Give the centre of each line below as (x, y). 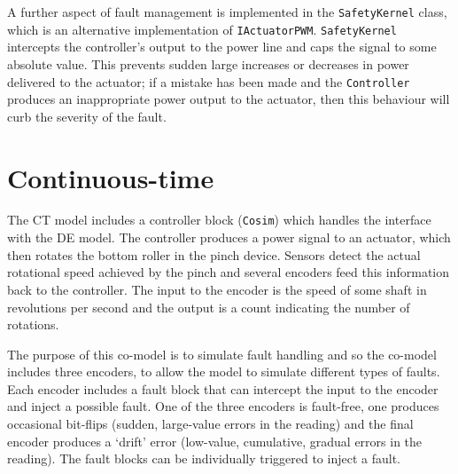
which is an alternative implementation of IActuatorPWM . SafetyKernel (202, 29)
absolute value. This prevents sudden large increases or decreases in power (208, 63)
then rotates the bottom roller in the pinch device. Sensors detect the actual (214, 254)
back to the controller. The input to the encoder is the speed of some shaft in (217, 289)
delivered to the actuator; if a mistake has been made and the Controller (209, 81)
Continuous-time (111, 177)
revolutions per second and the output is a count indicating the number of (209, 307)
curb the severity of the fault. (87, 116)
